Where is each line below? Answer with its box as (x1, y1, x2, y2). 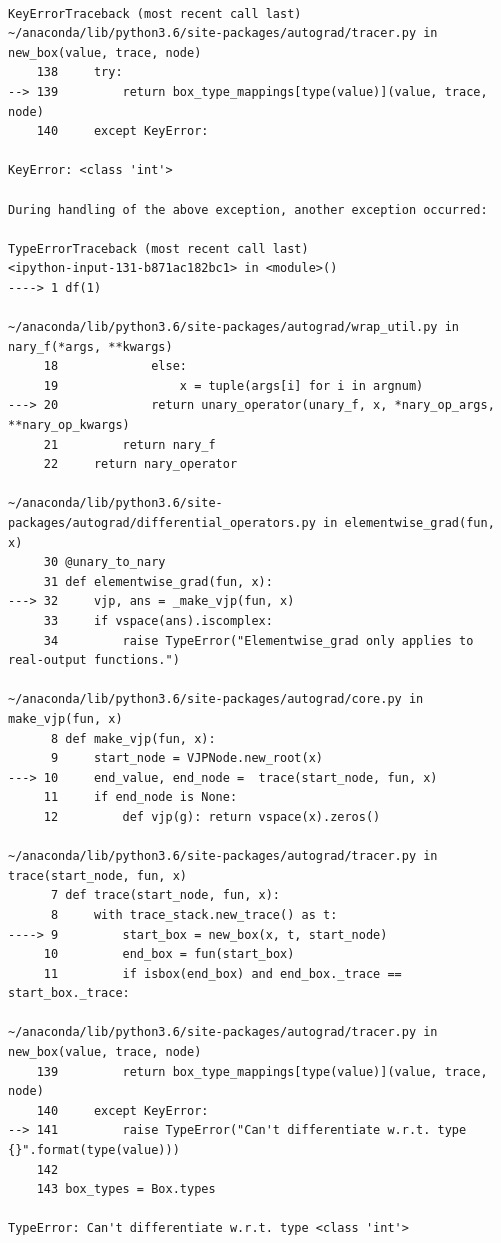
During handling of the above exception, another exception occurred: (8, 202, 488, 217)
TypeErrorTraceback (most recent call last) (8, 241, 309, 256)
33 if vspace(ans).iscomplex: (43, 614, 273, 628)
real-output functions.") (8, 653, 180, 668)
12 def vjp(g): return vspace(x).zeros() (43, 809, 381, 824)
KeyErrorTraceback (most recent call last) (8, 6, 302, 21)
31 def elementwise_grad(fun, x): (43, 574, 273, 589)
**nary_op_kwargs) (8, 418, 130, 433)
